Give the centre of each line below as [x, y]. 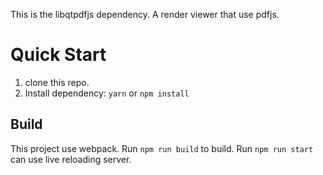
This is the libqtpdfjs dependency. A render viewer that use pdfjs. [145, 14]
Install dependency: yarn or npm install [107, 93]
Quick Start [58, 55]
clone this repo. [57, 82]
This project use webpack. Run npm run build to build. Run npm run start [162, 148]
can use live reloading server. [71, 159]
